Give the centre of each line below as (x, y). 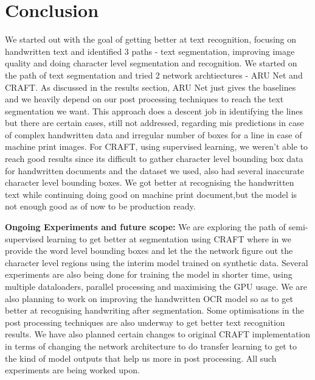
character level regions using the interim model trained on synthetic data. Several (157, 262)
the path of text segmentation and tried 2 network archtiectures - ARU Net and (154, 75)
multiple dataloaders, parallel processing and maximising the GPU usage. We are (156, 286)
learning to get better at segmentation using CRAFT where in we (169, 238)
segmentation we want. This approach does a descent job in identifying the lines (154, 111)
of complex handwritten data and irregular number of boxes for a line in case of (154, 134)
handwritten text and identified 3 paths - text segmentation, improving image (150, 51)
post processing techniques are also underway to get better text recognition (145, 322)
